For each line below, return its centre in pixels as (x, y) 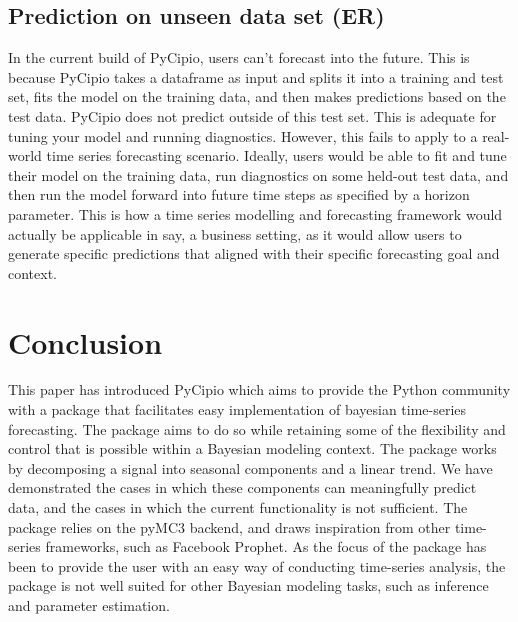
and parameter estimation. (89, 604)
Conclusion (85, 341)
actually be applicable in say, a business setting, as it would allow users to (235, 233)
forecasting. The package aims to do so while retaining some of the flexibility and (257, 428)
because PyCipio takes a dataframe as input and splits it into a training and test (256, 76)
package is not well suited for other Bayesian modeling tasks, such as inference (248, 585)
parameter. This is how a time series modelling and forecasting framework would (255, 213)
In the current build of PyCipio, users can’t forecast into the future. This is (239, 57)
